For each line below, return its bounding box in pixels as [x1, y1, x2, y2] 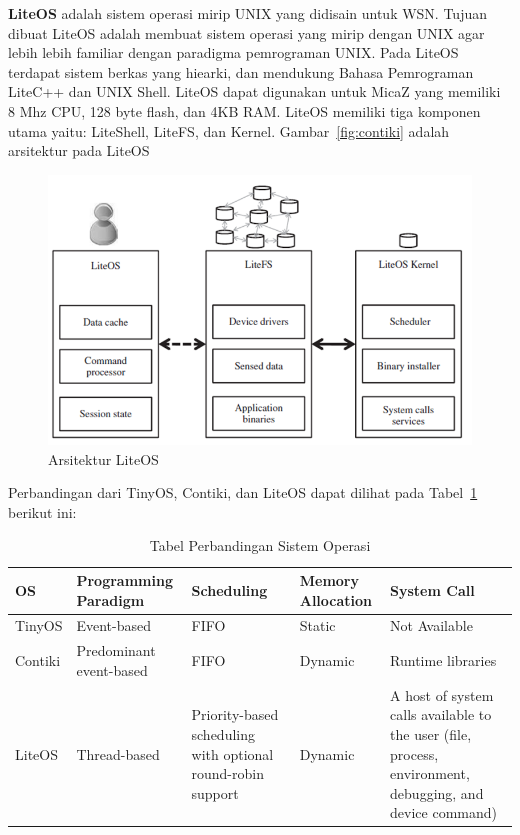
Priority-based [191, 704, 279, 725]
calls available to [390, 704, 492, 725]
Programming [76, 570, 173, 591]
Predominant [76, 640, 156, 661]
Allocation [299, 589, 373, 610]
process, [390, 743, 439, 764]
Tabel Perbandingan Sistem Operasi [149, 535, 371, 556]
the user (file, [390, 723, 472, 744]
